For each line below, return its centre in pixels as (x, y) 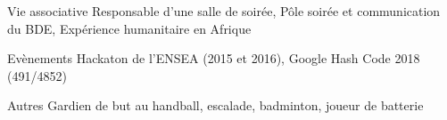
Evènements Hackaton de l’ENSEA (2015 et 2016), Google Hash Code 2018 (214, 58)
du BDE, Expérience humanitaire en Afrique (129, 28)
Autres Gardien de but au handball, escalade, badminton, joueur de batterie (215, 105)
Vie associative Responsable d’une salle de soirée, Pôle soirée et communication (224, 11)
